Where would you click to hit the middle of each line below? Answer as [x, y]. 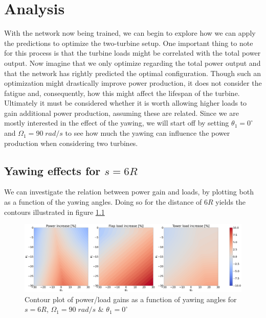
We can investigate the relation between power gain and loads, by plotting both [129, 192]
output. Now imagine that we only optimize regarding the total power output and [132, 63]
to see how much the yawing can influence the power [148, 133]
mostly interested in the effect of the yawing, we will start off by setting [117, 123]
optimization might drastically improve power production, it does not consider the [133, 83]
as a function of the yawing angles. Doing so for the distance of [103, 202]
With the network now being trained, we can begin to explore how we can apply [130, 33]
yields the [231, 202]
